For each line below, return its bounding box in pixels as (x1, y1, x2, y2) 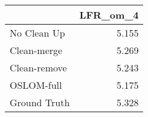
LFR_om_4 (79, 8, 139, 22)
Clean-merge (10, 43, 63, 57)
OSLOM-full (10, 78, 62, 92)
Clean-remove (10, 61, 67, 74)
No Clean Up (10, 26, 65, 40)
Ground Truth (10, 95, 70, 109)
